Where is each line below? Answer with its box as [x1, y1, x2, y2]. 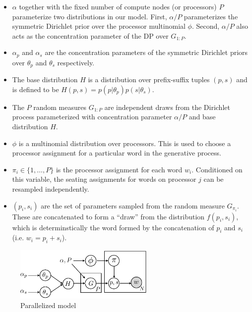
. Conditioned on [191, 164, 243, 174]
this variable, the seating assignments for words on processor [12, 174, 196, 184]
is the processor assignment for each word [56, 164, 183, 174]
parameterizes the [184, 11, 238, 21]
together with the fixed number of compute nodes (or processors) [19, 1, 217, 11]
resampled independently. [12, 184, 89, 194]
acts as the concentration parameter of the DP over [12, 30, 169, 41]
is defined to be [12, 84, 59, 94]
